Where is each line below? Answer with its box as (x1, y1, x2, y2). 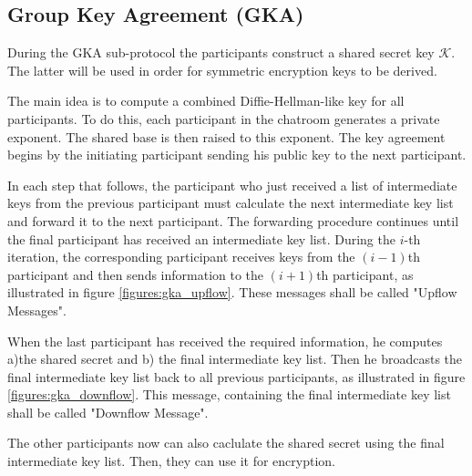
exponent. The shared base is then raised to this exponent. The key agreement (7, 127, 446, 146)
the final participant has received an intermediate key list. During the (7, 229, 395, 248)
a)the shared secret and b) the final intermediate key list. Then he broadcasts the (7, 349, 463, 368)
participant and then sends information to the (7, 264, 264, 284)
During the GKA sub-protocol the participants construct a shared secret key (7, 43, 435, 62)
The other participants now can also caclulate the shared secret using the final (7, 433, 445, 452)
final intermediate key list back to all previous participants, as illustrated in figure (7, 367, 466, 386)
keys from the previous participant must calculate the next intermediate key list (7, 193, 454, 212)
